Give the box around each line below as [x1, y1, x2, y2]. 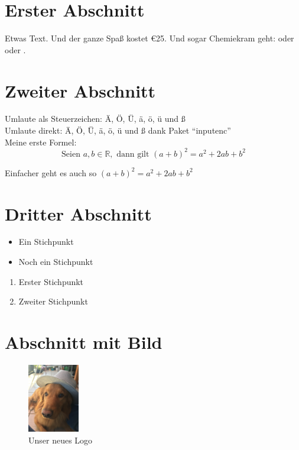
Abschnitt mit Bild [5, 330, 162, 354]
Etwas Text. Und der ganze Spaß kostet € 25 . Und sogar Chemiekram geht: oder [5, 32, 294, 44]
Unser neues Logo [28, 433, 93, 446]
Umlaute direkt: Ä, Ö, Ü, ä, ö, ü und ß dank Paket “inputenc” [5, 124, 231, 137]
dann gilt [116, 150, 149, 158]
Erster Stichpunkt [18, 275, 84, 287]
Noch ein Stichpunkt [18, 255, 93, 268]
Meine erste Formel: [5, 135, 77, 148]
